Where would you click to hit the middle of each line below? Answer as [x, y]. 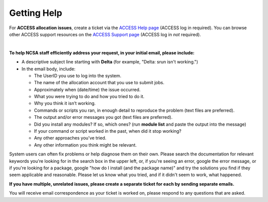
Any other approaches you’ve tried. [70, 138]
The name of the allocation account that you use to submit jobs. [99, 83]
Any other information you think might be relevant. [85, 145]
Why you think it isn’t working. [65, 103]
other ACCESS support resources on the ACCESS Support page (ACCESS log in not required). [105, 34]
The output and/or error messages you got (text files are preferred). [103, 117]
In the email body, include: [48, 69]
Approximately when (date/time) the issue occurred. [87, 90]
